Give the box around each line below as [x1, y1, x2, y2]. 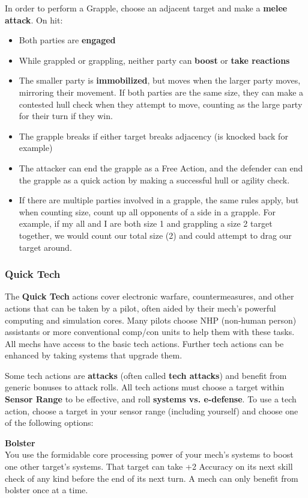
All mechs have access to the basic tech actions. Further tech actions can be [5, 337, 284, 349]
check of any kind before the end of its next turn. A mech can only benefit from [5, 472, 298, 484]
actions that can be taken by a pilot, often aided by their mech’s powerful [5, 301, 276, 314]
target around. [19, 241, 72, 253]
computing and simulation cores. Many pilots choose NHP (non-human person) [5, 313, 297, 326]
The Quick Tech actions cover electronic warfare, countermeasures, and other [5, 290, 294, 303]
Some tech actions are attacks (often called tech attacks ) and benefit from [5, 369, 287, 381]
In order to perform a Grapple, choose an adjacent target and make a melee [5, 2, 288, 14]
